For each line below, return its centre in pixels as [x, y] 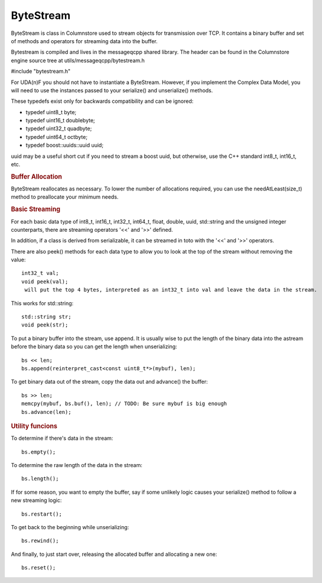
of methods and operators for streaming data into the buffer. [84, 41]
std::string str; [46, 317]
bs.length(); [40, 479]
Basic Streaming [36, 209]
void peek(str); [45, 325]
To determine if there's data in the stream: [62, 438]
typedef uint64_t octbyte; [57, 137]
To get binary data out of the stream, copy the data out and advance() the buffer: [109, 382]
